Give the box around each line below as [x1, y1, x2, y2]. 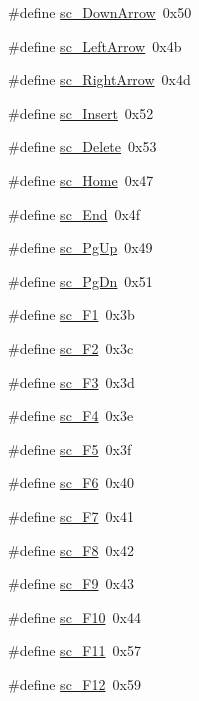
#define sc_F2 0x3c [8, 337, 134, 358]
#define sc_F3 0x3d [8, 371, 135, 392]
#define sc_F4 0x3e [8, 405, 134, 426]
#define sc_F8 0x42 [8, 539, 134, 560]
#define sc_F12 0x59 [8, 673, 141, 694]
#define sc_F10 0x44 [8, 606, 141, 627]
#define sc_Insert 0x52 [8, 102, 154, 123]
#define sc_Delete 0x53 [8, 136, 157, 157]
